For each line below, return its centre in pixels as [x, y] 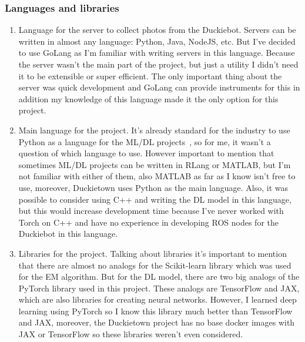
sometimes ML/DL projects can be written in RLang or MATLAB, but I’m [155, 164]
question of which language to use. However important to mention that [146, 153]
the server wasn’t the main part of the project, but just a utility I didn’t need [158, 64]
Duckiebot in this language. [68, 234]
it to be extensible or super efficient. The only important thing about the [150, 76]
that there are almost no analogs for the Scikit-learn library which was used [155, 265]
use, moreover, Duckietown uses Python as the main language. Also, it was [153, 187]
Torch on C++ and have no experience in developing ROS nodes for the [148, 222]
